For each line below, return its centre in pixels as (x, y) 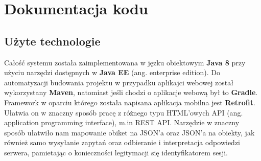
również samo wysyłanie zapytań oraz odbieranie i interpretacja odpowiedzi (122, 142)
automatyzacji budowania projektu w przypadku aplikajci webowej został (119, 82)
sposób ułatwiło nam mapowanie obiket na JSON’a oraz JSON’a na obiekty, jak (129, 132)
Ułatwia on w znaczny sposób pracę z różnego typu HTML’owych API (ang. (124, 112)
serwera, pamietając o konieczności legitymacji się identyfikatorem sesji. (116, 152)
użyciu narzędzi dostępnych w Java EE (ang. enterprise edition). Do (112, 72)
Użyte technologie (52, 41)
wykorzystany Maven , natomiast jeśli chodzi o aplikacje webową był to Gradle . (131, 92)
